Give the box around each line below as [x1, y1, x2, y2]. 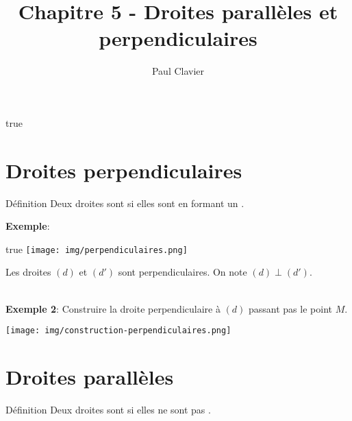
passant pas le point [249, 301, 332, 315]
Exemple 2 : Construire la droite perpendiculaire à [5, 301, 221, 315]
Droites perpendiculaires [5, 156, 242, 184]
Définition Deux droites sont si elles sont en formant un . [5, 195, 244, 210]
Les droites [5, 265, 51, 279]
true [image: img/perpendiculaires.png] [5, 241, 188, 256]
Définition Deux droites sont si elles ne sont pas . [5, 402, 211, 417]
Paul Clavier [151, 64, 205, 78]
